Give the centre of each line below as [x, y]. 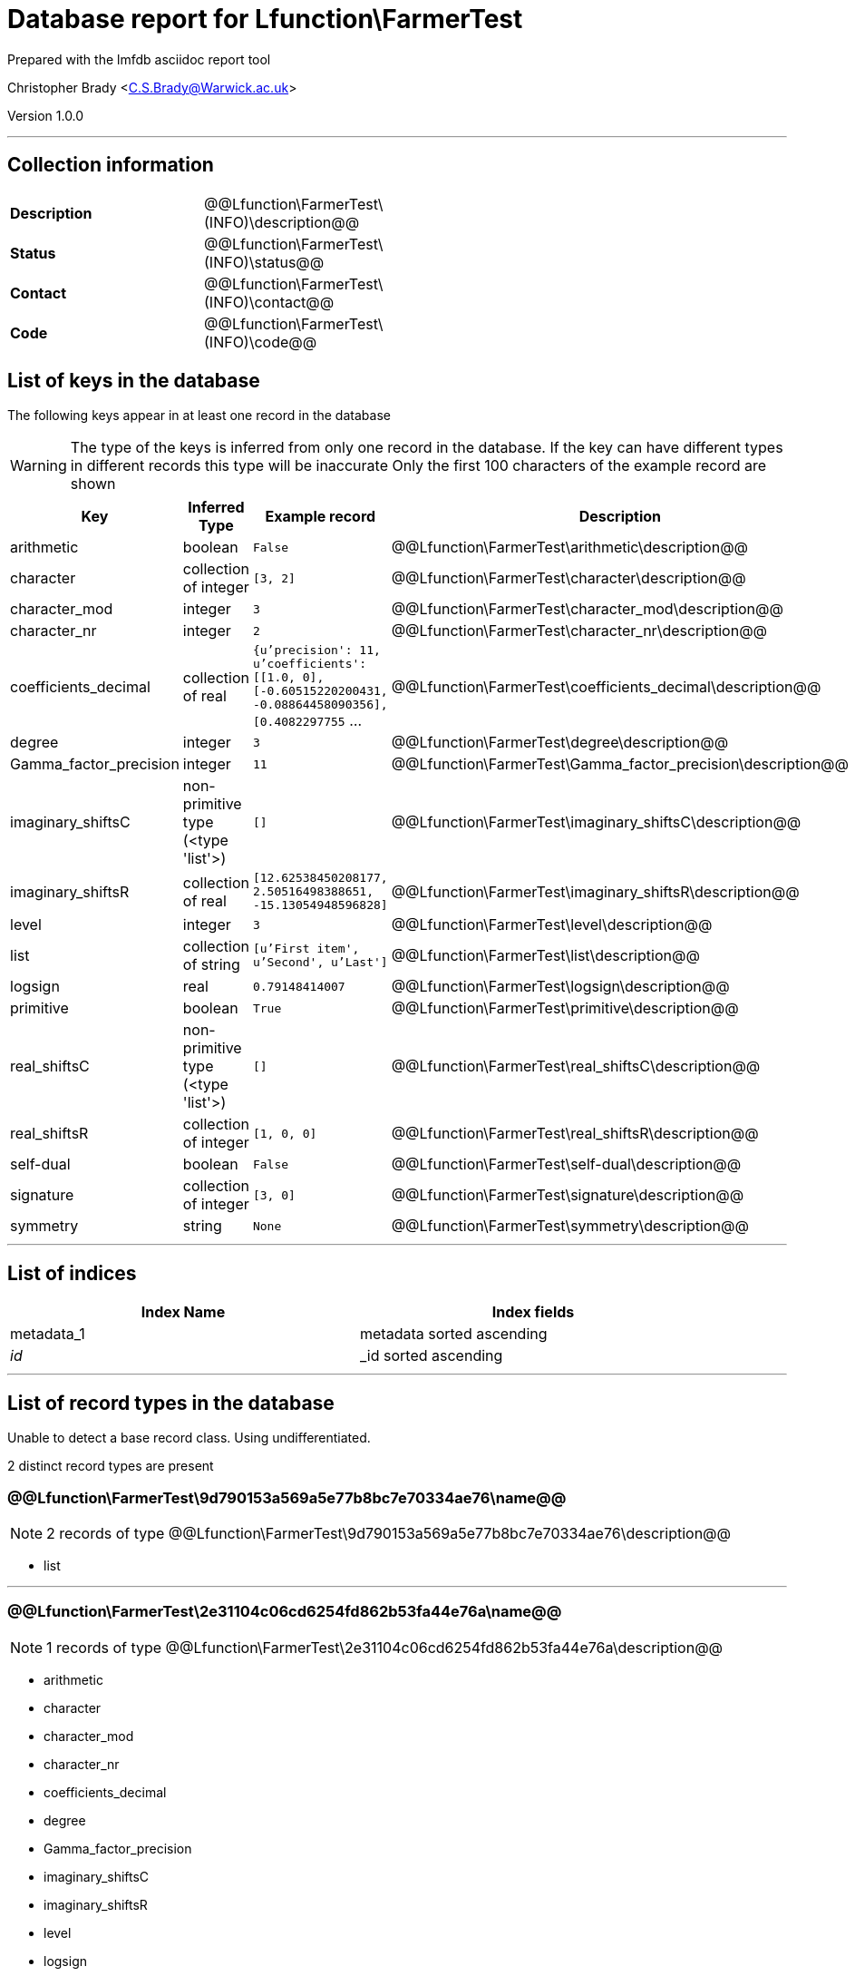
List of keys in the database [134, 381]
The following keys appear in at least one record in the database [199, 416]
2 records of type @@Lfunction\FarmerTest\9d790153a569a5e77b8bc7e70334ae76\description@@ [389, 1533]
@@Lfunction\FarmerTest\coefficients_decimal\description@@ [606, 686]
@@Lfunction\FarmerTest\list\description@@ [545, 956]
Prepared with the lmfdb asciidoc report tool [139, 59]
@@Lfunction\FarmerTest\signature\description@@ [568, 1195]
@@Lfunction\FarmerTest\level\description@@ [552, 925]
